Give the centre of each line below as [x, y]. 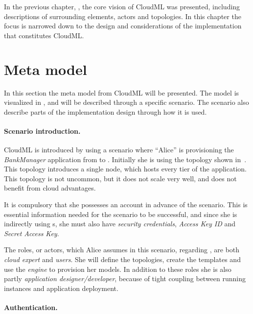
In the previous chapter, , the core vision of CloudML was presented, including [122, 6]
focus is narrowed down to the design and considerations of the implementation [123, 26]
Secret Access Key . [32, 233]
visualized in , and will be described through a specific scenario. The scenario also [126, 102]
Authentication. [31, 307]
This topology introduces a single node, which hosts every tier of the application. [125, 169]
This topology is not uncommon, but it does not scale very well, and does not [120, 178]
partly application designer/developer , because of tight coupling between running [125, 278]
